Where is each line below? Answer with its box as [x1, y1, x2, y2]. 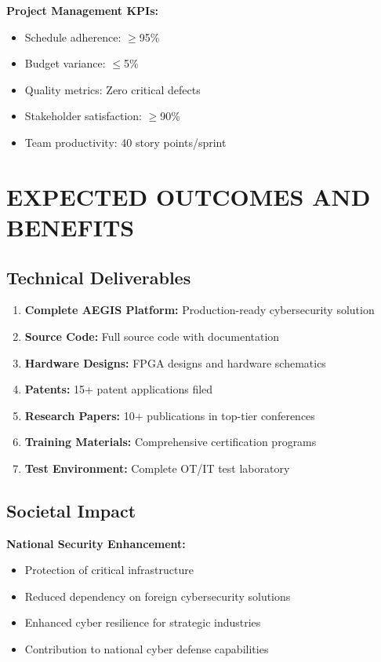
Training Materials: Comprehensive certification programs [24, 433, 317, 450]
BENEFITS [6, 210, 135, 243]
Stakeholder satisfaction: [24, 108, 142, 124]
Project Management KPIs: [6, 2, 158, 18]
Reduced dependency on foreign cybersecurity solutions [24, 587, 291, 604]
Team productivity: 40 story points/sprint [24, 133, 227, 150]
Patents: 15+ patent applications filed [24, 381, 213, 397]
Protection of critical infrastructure [24, 561, 194, 578]
